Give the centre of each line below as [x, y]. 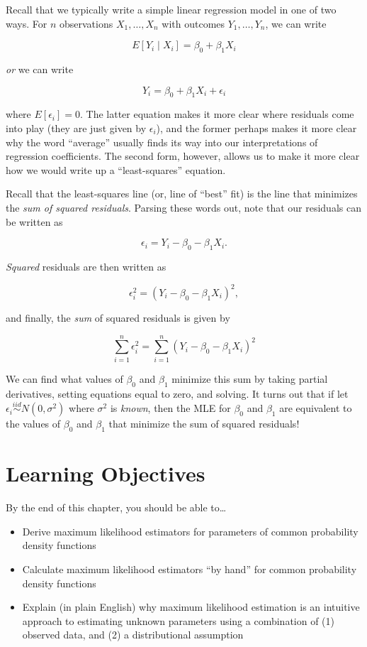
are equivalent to [316, 408]
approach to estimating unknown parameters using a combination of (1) [178, 620]
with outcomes [193, 23]
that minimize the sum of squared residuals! [204, 424]
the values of [33, 424]
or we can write [40, 69]
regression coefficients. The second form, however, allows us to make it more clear [183, 156]
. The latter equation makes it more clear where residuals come [217, 114]
